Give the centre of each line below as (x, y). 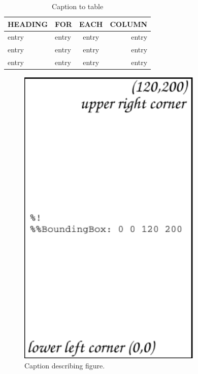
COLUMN (129, 24)
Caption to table (78, 6)
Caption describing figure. (65, 365)
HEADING (28, 24)
